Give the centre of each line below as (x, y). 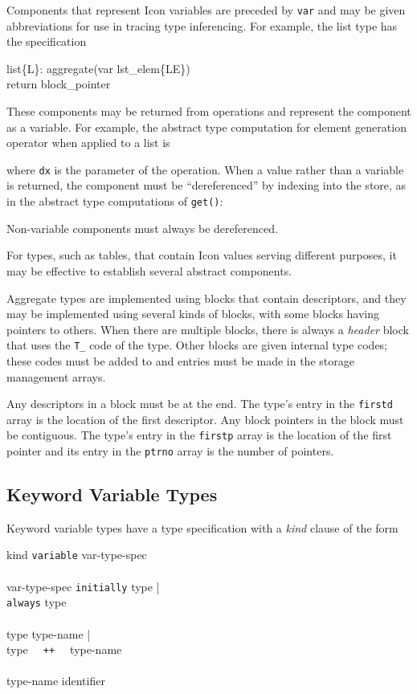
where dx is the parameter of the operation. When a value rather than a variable (205, 169)
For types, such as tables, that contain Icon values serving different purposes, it (202, 255)
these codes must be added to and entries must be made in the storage (180, 360)
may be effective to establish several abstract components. (149, 270)
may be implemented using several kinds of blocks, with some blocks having (193, 314)
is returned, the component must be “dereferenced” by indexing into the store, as (206, 185)
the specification (47, 41)
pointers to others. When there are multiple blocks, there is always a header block (208, 329)
